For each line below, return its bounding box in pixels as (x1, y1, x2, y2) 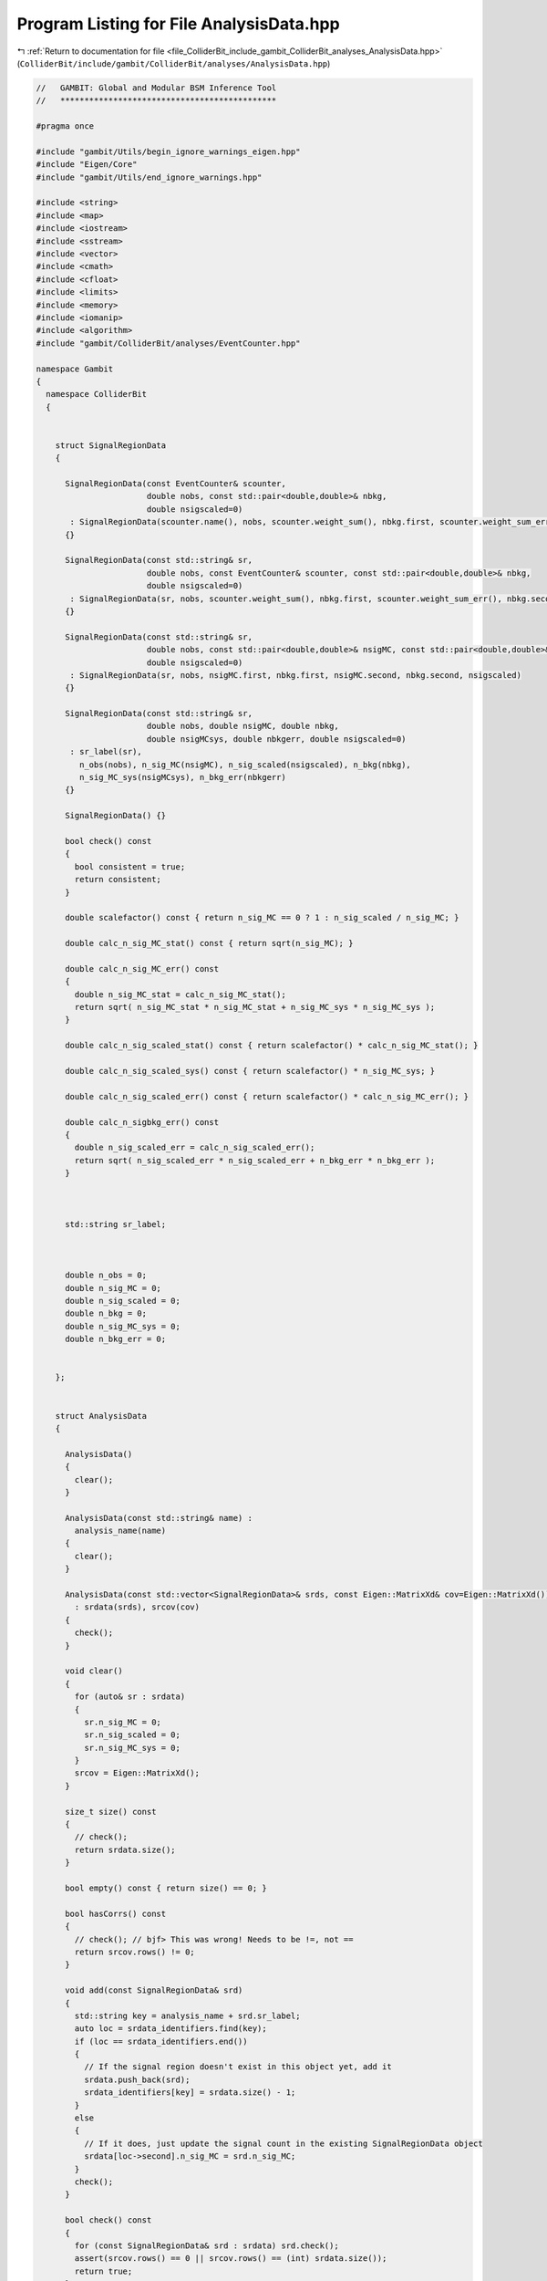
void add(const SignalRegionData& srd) (65, 1985, 243, 1995)
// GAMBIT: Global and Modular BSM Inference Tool (36, 82, 277, 93)
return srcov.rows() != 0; (74, 1946, 195, 1957)
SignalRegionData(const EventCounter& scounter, (65, 479, 286, 489)
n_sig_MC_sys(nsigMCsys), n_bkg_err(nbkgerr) (78, 772, 286, 783)
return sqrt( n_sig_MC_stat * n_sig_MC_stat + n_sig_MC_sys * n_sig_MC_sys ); (74, 1002, 436, 1013)
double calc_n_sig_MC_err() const (65, 963, 219, 974)
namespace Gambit (36, 363, 114, 374)
